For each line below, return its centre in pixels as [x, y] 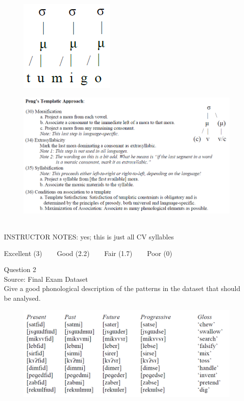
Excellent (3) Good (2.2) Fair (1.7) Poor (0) [88, 253]
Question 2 [20, 269]
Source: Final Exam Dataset [46, 279]
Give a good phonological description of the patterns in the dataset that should [122, 288]
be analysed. [22, 298]
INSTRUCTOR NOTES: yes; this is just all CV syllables [89, 237]
